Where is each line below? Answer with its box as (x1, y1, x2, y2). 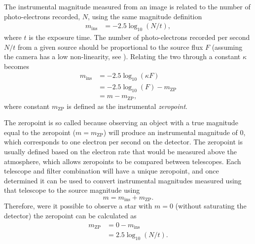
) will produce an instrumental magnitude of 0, (103, 127, 246, 137)
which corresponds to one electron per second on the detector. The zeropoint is (4, 137, 243, 147)
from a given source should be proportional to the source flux (17, 41, 203, 52)
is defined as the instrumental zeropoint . (67, 101, 187, 111)
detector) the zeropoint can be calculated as (4, 210, 137, 220)
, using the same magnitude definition (88, 11, 202, 21)
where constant (4, 101, 50, 111)
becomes (4, 61, 30, 71)
